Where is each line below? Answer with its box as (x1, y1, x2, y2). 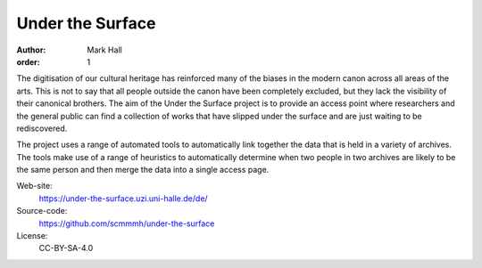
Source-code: (16, 206, 68, 216)
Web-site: (16, 181, 53, 191)
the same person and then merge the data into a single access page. (16, 165, 270, 175)
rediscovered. (16, 123, 68, 134)
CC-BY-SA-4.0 (38, 243, 94, 254)
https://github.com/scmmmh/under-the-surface (38, 218, 215, 229)
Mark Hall (87, 45, 122, 55)
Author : (16, 45, 46, 55)
